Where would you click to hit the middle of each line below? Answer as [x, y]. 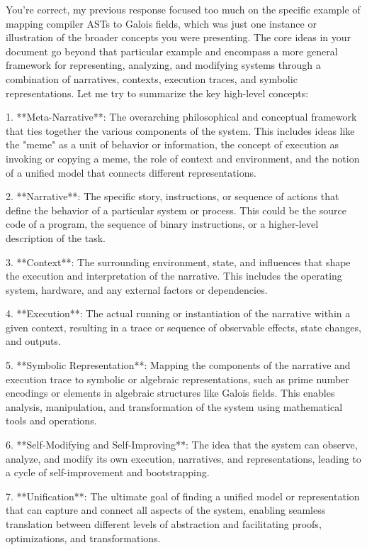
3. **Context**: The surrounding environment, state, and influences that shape [178, 262]
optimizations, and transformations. [83, 538]
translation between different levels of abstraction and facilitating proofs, [164, 524]
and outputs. [33, 341]
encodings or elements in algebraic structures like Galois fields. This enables [170, 393]
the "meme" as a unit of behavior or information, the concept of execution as [173, 144]
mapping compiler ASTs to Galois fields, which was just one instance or [161, 23]
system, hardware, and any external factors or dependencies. [137, 289]
